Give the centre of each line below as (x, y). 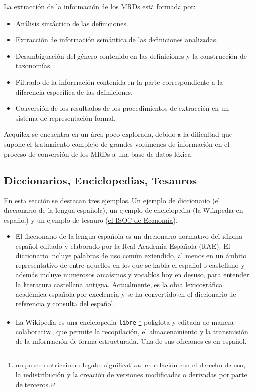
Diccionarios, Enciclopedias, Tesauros (101, 180)
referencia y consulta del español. (65, 303)
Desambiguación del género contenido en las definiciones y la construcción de (131, 56)
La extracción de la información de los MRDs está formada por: (100, 6)
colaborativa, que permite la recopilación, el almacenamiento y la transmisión (132, 331)
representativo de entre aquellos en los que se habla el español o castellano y (130, 265)
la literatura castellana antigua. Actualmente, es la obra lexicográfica (119, 284)
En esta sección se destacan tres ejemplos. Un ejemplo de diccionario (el (112, 200)
